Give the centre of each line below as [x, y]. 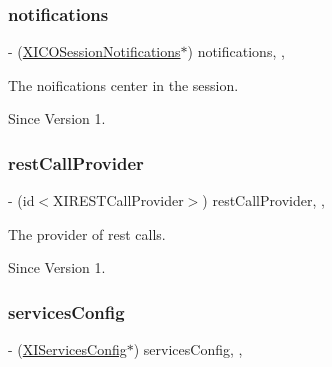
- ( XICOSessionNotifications [94, 51]
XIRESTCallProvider [118, 200]
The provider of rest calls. [87, 233]
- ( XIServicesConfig [67, 349]
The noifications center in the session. [123, 84]
